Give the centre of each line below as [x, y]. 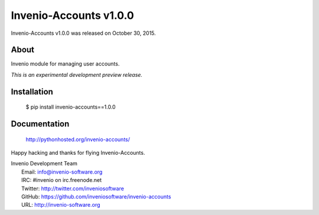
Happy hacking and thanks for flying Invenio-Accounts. [78, 153]
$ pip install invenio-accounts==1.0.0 [71, 107]
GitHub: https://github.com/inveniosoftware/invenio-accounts [96, 197]
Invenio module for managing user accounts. [65, 64]
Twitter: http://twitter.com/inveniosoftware [73, 188]
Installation [32, 92]
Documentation [40, 124]
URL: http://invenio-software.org [61, 205]
